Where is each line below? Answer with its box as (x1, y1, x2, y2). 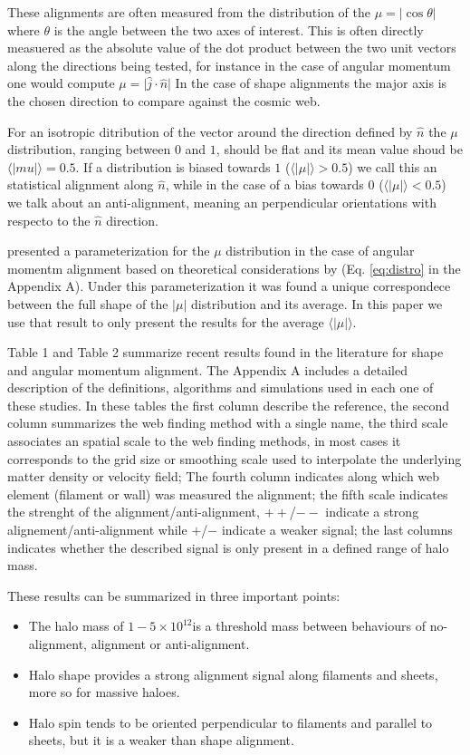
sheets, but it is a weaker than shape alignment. (28, 731, 294, 750)
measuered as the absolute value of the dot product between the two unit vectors (7, 38, 456, 57)
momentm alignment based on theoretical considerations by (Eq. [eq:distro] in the (7, 258, 461, 277)
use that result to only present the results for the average (7, 312, 324, 331)
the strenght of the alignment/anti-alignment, (7, 502, 260, 521)
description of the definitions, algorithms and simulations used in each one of (7, 378, 434, 397)
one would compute (7, 73, 115, 92)
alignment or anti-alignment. (91, 634, 250, 653)
